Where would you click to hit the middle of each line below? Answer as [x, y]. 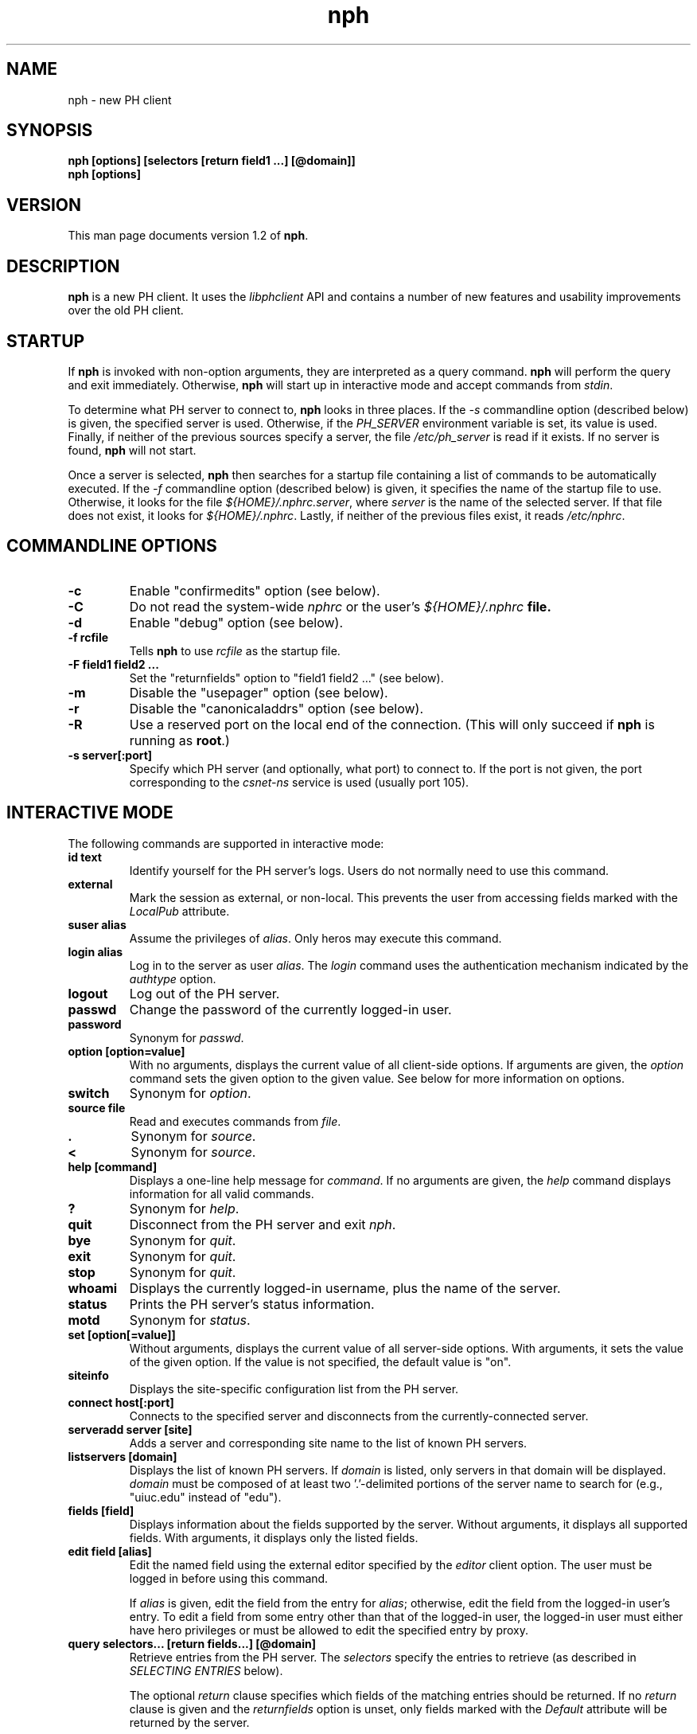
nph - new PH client [120, 100]
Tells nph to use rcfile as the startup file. [235, 650]
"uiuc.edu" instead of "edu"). [205, 1497]
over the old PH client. [126, 310]
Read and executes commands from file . [235, 1121]
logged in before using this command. [229, 1578]
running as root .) [179, 740]
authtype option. [173, 978]
